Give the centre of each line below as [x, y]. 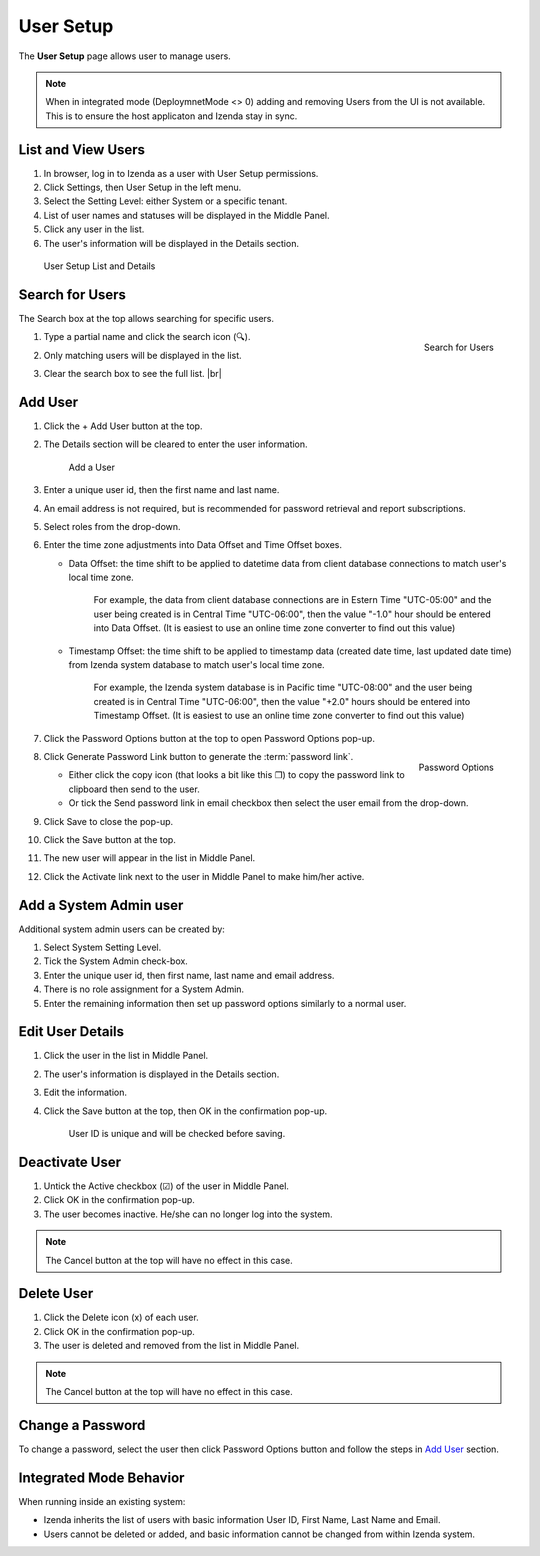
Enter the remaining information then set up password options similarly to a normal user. [225, 1003]
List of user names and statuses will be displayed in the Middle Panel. [186, 215]
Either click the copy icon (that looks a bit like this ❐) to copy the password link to [236, 775]
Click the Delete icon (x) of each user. [121, 1317]
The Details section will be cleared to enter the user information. [176, 444]
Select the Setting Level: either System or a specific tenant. [165, 201]
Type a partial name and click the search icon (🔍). [147, 337]
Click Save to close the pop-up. [108, 821]
